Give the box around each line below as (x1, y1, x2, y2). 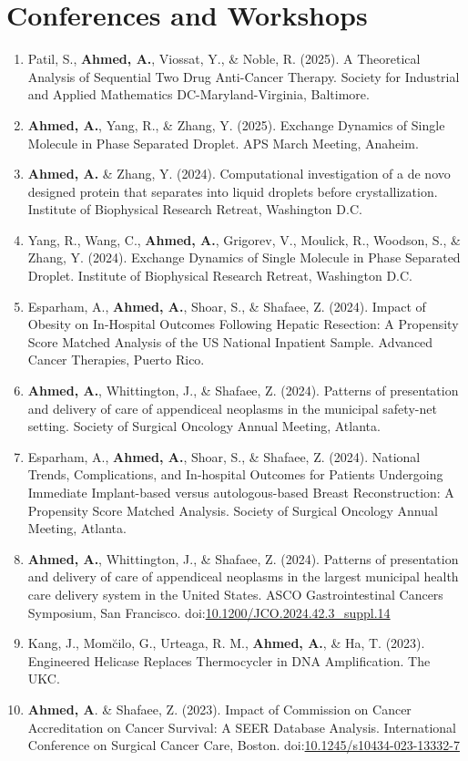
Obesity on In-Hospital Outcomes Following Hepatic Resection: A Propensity (27, 314, 459, 334)
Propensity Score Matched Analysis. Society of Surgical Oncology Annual (27, 500, 438, 519)
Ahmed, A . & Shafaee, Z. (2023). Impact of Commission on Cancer (27, 699, 412, 718)
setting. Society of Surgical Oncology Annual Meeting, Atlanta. (27, 416, 381, 436)
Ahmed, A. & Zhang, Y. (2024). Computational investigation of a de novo (27, 164, 451, 183)
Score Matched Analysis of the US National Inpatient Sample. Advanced (27, 332, 433, 351)
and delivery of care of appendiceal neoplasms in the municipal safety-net (27, 398, 437, 417)
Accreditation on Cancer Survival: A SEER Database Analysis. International (27, 717, 456, 736)
